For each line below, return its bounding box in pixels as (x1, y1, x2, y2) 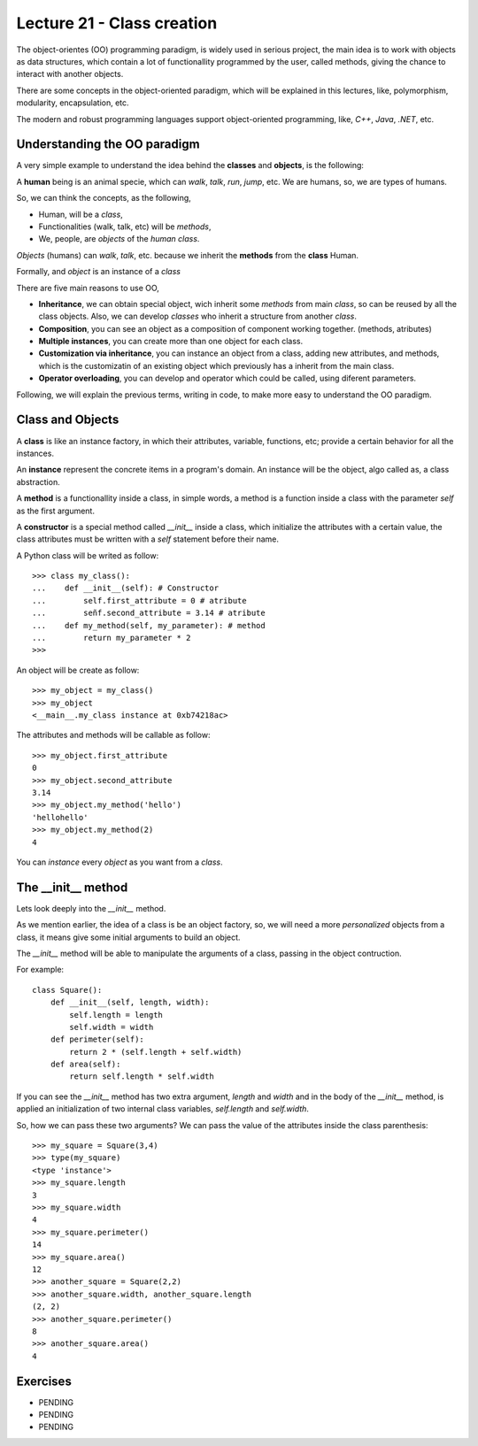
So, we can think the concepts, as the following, (16, 193, 192, 204)
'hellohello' (32, 812, 89, 822)
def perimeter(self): (50, 1035, 145, 1044)
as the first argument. (16, 505, 95, 516)
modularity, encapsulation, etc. (16, 97, 129, 108)
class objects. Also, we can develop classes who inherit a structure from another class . (38, 311, 358, 322)
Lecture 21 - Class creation (16, 13, 218, 33)
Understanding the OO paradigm (16, 137, 200, 152)
